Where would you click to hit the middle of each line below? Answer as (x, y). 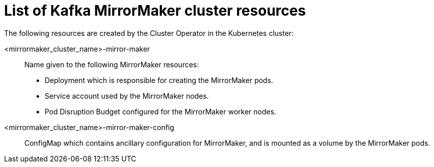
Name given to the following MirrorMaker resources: (112, 64)
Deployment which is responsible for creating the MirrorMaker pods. (159, 80)
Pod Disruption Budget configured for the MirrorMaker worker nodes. (161, 111)
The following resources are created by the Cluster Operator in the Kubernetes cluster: (149, 33)
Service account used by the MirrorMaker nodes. (127, 96)
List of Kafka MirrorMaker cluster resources (155, 11)
